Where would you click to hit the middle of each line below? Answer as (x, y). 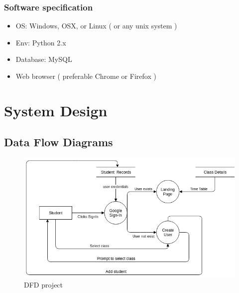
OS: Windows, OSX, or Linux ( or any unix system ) (96, 26)
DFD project (44, 284)
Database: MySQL (44, 59)
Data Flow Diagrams (59, 142)
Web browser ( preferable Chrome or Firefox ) (86, 76)
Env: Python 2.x (41, 42)
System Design (56, 110)
